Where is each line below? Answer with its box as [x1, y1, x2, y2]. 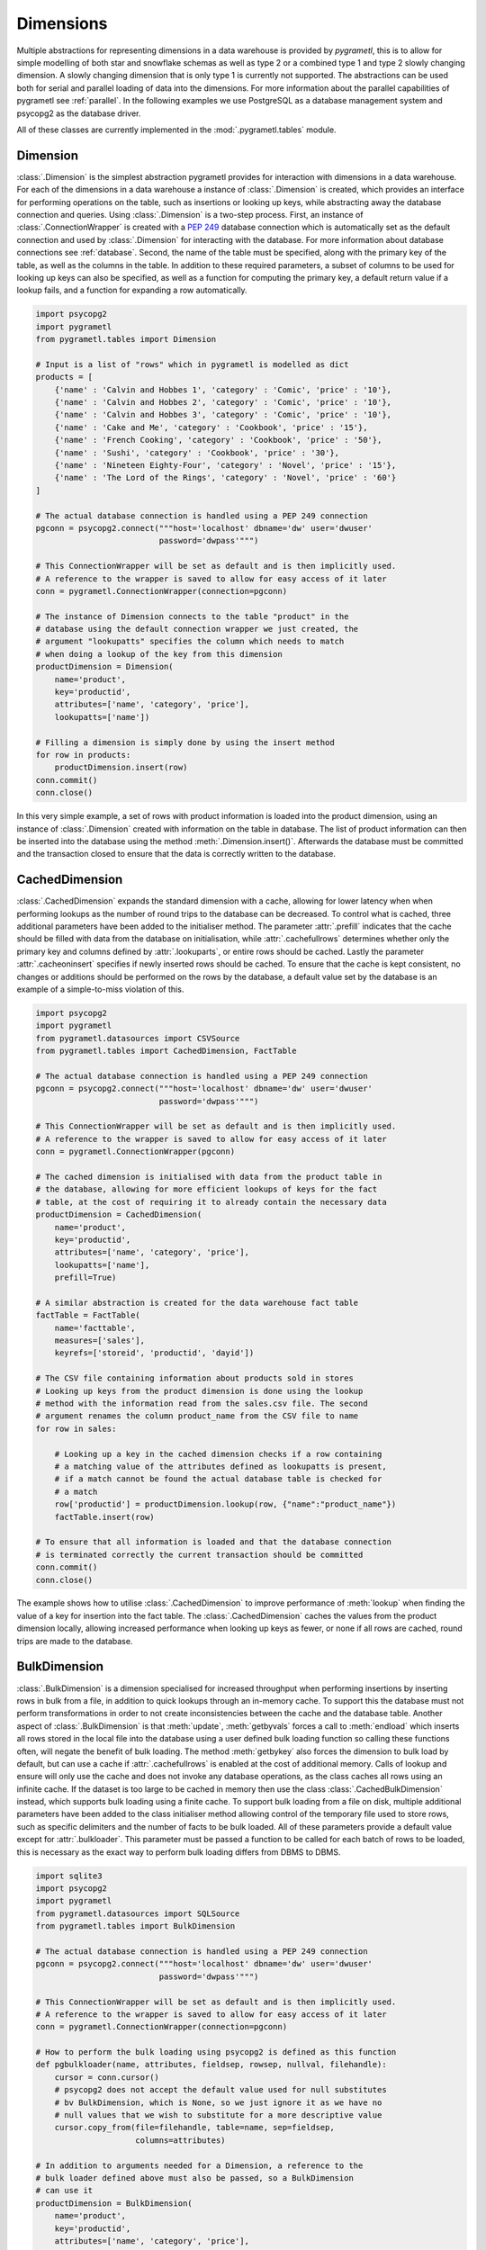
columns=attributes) [135, 2135, 226, 2146]
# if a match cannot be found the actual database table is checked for [54, 1474, 382, 1484]
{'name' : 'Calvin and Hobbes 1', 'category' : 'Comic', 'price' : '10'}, [54, 384, 391, 395]
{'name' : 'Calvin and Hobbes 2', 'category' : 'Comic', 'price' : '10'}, [54, 397, 391, 408]
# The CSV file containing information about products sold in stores [35, 1373, 355, 1383]
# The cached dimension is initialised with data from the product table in [35, 1172, 382, 1182]
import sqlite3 [35, 1870, 103, 1881]
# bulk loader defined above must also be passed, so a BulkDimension [35, 2173, 355, 2182]
